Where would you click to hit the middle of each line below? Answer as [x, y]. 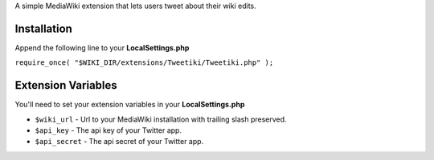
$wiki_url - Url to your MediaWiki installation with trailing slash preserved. [161, 119]
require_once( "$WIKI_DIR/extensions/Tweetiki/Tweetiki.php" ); [144, 63]
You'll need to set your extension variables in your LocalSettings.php [130, 105]
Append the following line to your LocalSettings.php [102, 47]
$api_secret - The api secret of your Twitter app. [119, 142]
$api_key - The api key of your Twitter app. [108, 130]
